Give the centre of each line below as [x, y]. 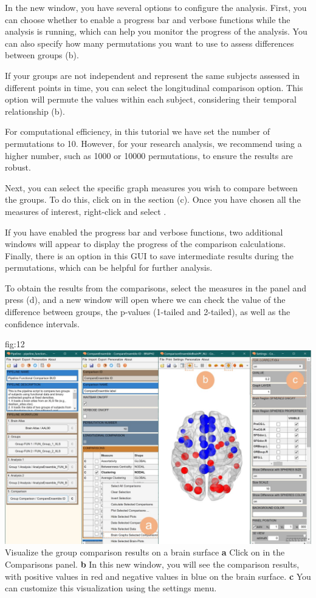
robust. [18, 167]
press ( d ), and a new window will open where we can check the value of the [145, 300]
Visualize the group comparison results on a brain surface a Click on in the [145, 552]
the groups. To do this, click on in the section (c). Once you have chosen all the [153, 199]
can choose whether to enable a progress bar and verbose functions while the [148, 19]
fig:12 [15, 344]
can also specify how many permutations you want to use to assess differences [149, 43]
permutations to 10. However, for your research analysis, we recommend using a [153, 143]
